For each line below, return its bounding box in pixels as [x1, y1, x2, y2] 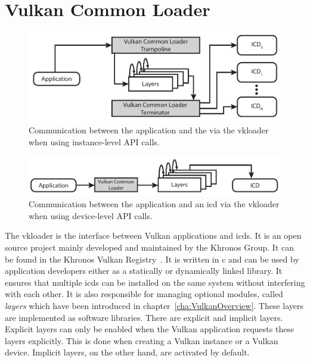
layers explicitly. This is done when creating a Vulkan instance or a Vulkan [5, 334, 278, 347]
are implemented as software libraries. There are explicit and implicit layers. [5, 311, 283, 323]
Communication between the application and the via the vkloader [29, 124, 269, 136]
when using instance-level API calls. [29, 135, 160, 148]
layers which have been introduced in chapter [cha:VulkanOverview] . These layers [5, 299, 304, 311]
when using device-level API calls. [29, 209, 153, 221]
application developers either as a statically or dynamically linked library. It [5, 264, 283, 277]
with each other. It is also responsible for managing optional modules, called [5, 288, 283, 300]
